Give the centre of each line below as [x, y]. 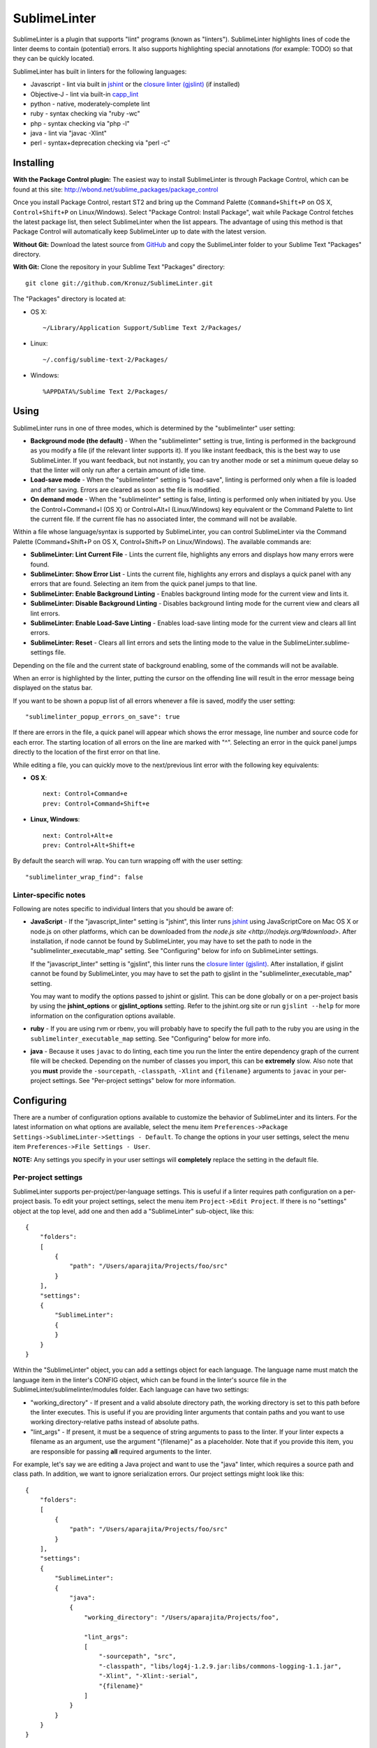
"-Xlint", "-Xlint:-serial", [149, 1676]
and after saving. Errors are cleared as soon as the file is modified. [126, 489]
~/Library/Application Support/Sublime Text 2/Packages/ [142, 328]
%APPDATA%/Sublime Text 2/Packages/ [105, 391]
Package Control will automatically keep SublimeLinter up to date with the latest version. [140, 231]
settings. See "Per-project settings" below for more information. [145, 1081]
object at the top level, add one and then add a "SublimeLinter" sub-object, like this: [133, 1211]
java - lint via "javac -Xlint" [69, 134]
